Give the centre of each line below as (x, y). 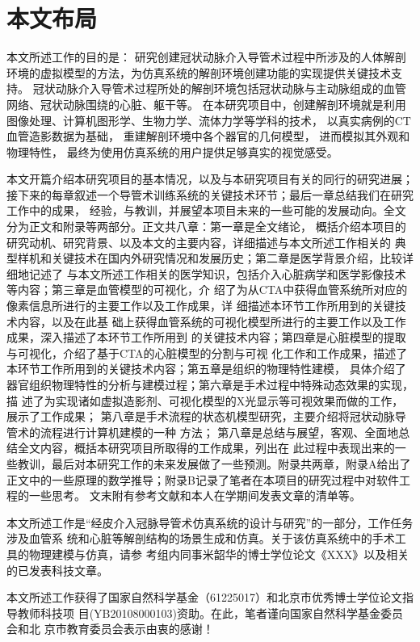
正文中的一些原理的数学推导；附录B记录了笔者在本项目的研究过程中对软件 (203, 479)
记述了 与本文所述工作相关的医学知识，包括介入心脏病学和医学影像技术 (217, 273)
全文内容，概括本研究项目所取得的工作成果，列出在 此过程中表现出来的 (206, 448)
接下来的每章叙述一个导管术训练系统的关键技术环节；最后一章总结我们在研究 (210, 194)
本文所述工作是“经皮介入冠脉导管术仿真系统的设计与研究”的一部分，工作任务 (210, 522)
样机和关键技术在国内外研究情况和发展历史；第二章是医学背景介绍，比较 (210, 258)
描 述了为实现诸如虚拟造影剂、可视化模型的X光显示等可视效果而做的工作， (205, 400)
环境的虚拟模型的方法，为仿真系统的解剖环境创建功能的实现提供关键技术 (199, 72)
